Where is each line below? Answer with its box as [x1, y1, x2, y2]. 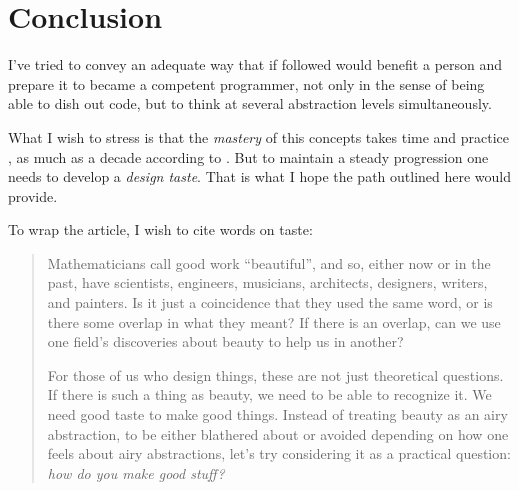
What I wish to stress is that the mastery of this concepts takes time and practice [8, 126, 510, 147]
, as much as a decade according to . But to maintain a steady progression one [8, 146, 489, 167]
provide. [8, 185, 58, 206]
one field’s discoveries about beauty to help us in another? [47, 331, 404, 352]
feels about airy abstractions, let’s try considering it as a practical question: [47, 443, 511, 464]
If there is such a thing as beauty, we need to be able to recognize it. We [47, 384, 492, 405]
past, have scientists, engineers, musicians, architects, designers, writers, [47, 272, 488, 293]
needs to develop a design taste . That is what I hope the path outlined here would [8, 166, 512, 187]
